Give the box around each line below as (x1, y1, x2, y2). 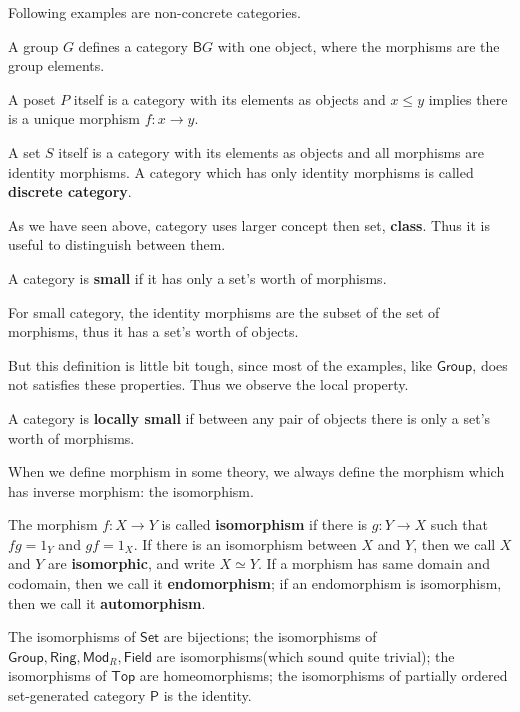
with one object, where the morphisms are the (217, 35, 500, 56)
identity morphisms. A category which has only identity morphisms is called (8, 161, 474, 182)
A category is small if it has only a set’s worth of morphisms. (8, 267, 387, 288)
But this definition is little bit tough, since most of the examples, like (8, 354, 433, 375)
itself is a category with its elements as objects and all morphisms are (58, 141, 484, 162)
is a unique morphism (8, 108, 141, 129)
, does (472, 354, 508, 375)
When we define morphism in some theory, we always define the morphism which (8, 461, 505, 482)
